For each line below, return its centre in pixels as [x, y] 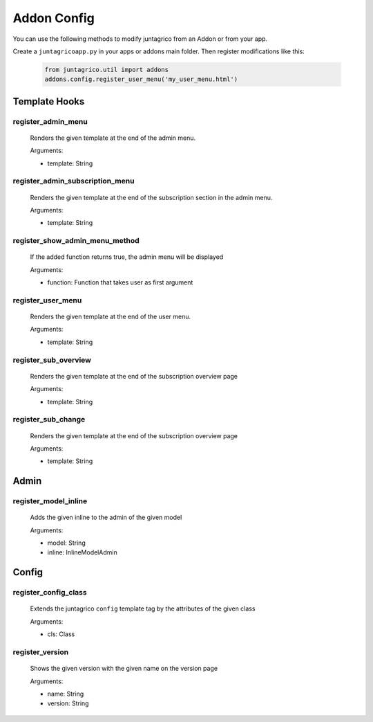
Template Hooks [49, 101]
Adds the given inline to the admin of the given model [106, 517]
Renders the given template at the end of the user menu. [111, 317]
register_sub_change [49, 419]
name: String [66, 694]
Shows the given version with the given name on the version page [124, 669]
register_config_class [50, 593]
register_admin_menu [50, 121]
